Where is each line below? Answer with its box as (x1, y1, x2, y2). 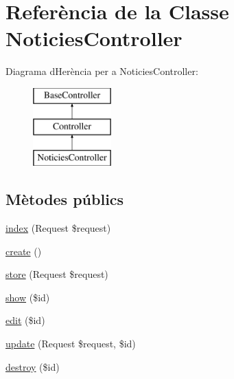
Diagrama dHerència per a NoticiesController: (5, 64, 198, 78)
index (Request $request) (5, 221, 111, 235)
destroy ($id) (5, 359, 60, 373)
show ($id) (5, 290, 50, 304)
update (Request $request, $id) (5, 336, 136, 351)
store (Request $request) (5, 267, 108, 281)
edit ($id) (5, 313, 45, 327)
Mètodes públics (5, 188, 124, 210)
